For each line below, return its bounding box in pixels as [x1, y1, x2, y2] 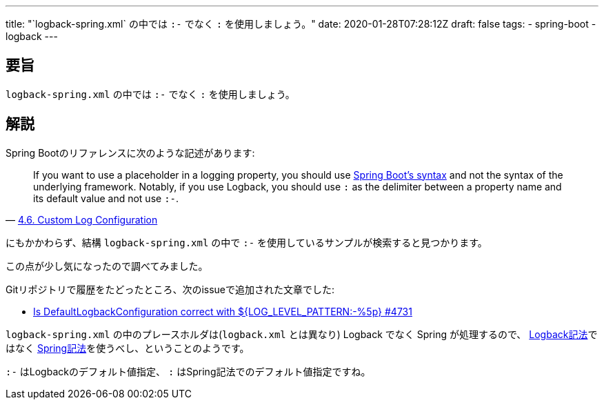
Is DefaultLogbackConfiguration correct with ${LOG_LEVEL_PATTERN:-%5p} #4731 [33, 305, 412, 317]
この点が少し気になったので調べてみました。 [6, 259, 208, 272]
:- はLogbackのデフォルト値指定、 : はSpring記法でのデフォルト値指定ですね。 [6, 365, 371, 377]
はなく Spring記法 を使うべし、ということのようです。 [6, 342, 250, 354]
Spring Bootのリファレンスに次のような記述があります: [6, 146, 255, 159]
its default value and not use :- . [33, 192, 179, 204]
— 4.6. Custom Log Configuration [6, 213, 158, 226]
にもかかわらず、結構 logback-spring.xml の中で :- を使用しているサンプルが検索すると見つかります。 [6, 236, 487, 248]
